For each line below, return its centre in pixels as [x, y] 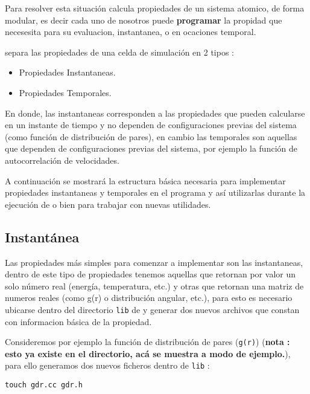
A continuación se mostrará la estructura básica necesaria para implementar [145, 180]
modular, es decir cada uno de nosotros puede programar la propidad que [144, 20]
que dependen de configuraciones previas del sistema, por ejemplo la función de [151, 148]
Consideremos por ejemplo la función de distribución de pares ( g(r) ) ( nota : [147, 342]
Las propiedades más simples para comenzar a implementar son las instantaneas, [154, 262]
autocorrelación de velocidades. [62, 160]
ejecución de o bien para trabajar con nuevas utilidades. [108, 204]
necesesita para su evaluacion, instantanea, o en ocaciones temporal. [131, 32]
